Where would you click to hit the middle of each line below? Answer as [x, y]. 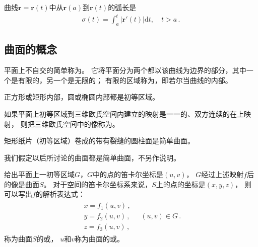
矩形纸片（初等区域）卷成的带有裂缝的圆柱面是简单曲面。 [99, 141]
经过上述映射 [222, 174]
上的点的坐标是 [181, 184]
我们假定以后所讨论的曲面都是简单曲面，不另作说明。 [92, 157]
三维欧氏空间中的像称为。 [77, 123]
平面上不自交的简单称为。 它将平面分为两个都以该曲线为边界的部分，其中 [125, 70]
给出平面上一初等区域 [39, 174]
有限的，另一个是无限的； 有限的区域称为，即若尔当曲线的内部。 [125, 80]
